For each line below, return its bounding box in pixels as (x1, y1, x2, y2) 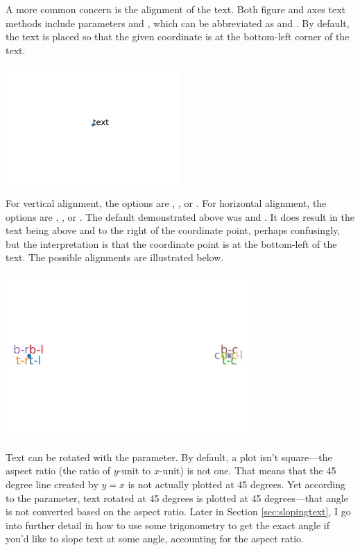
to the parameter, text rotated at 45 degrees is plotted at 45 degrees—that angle (6, 490, 348, 505)
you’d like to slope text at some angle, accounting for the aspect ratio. (6, 531, 305, 546)
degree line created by (6, 476, 98, 491)
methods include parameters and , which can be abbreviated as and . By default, (6, 15, 350, 30)
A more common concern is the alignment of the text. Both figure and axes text (6, 2, 346, 16)
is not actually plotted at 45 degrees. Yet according (128, 476, 346, 491)
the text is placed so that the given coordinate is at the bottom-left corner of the (6, 29, 350, 44)
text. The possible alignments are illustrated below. (6, 250, 224, 265)
